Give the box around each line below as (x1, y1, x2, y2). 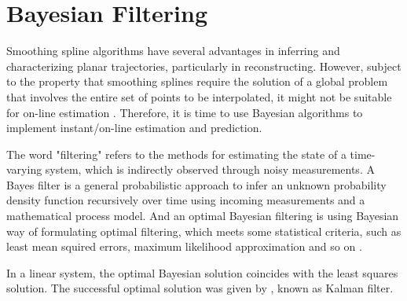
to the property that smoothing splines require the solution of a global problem (6, 73, 388, 90)
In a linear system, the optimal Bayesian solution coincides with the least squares (6, 264, 398, 281)
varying (6, 161, 42, 178)
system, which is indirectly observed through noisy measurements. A (45, 161, 375, 178)
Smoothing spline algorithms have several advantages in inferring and (6, 42, 340, 59)
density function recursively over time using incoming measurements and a (6, 192, 365, 208)
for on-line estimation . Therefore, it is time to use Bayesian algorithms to (6, 104, 363, 120)
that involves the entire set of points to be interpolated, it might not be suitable (6, 88, 392, 105)
